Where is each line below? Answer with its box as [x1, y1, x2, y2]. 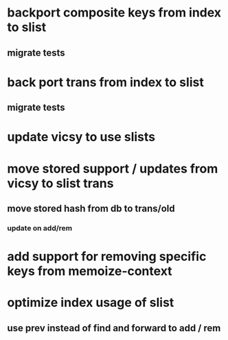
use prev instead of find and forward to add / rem [7, 322, 221, 334]
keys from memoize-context [7, 264, 173, 279]
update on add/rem [7, 223, 73, 233]
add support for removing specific [7, 249, 207, 264]
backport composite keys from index [7, 5, 222, 21]
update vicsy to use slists [7, 129, 156, 145]
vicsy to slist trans [7, 176, 114, 191]
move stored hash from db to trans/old [7, 202, 175, 214]
